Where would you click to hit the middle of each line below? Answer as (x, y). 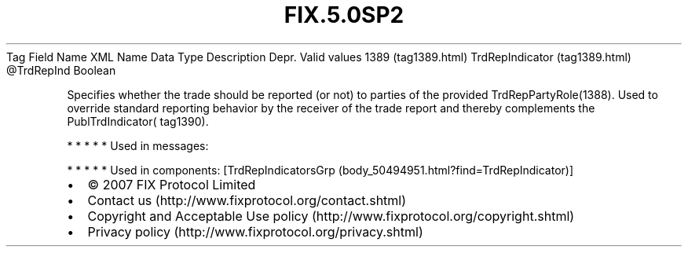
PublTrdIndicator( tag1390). (138, 121)
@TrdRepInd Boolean (61, 70)
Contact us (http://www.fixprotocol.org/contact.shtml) (247, 200)
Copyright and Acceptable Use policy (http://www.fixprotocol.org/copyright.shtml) (331, 216)
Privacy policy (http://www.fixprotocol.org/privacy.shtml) (255, 231)
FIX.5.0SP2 (344, 15)
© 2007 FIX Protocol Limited (172, 184)
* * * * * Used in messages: (138, 145)
